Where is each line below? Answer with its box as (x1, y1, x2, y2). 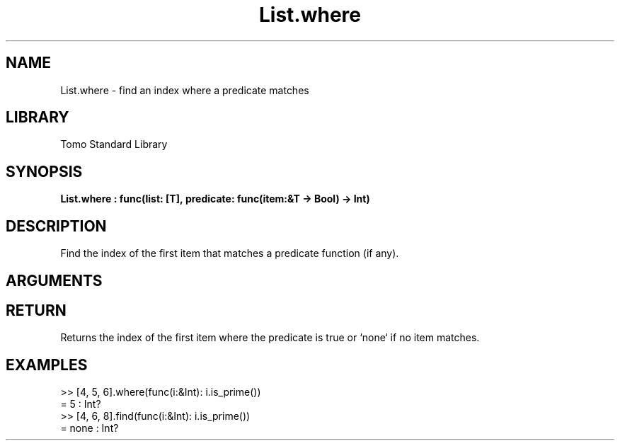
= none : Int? (60, 422, 119, 435)
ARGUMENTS (6, 271, 103, 290)
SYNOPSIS (6, 162, 83, 181)
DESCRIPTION (6, 217, 107, 235)
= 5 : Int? (60, 398, 101, 411)
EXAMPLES (6, 355, 88, 374)
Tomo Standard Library (60, 138, 168, 151)
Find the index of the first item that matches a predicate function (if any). (60, 247, 399, 260)
